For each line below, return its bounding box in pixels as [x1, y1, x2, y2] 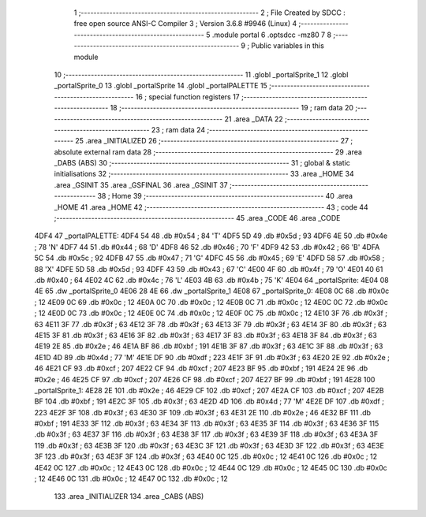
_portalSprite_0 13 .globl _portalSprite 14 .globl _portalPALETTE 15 [54, 81, 267, 91]
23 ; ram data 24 [151, 125, 205, 134]
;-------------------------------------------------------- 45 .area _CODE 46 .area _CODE [54, 214, 341, 223]
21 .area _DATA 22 [224, 114, 283, 124]
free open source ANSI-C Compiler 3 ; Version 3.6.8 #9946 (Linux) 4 [73, 19, 297, 28]
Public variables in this [251, 41, 325, 50]
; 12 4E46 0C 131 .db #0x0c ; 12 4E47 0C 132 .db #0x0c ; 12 [34, 474, 228, 484]
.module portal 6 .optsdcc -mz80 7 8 [211, 30, 331, 39]
